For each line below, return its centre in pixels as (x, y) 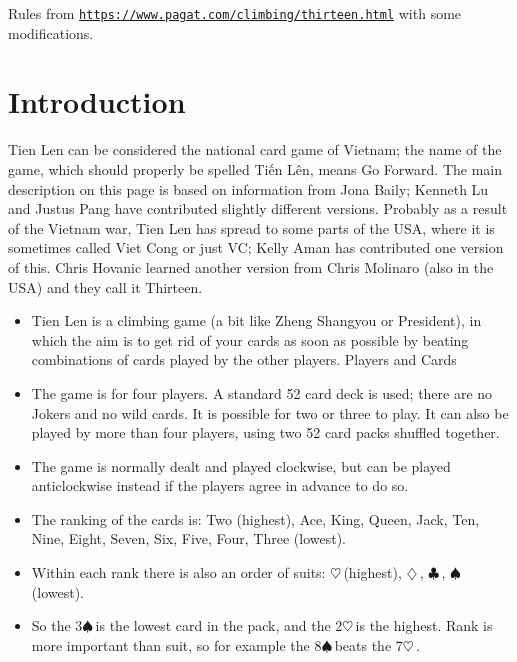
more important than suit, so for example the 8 (176, 644)
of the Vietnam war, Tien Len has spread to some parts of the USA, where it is (251, 227)
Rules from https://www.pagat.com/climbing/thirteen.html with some (235, 13)
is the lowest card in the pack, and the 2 (219, 625)
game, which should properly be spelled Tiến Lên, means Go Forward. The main (255, 168)
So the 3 (57, 625)
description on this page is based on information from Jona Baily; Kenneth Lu (248, 188)
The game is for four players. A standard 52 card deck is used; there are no (262, 392)
